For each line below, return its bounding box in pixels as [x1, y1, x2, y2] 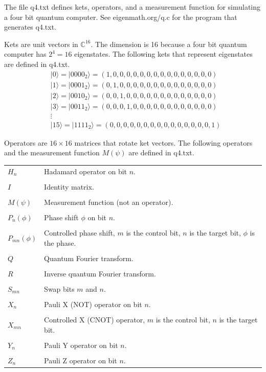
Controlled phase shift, [44, 227, 115, 238]
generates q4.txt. [4, 21, 57, 32]
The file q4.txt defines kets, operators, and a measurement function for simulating [4, 2, 261, 12]
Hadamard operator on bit [44, 166, 127, 176]
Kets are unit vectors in [4, 38, 78, 49]
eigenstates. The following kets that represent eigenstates [74, 49, 253, 59]
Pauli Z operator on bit [44, 355, 117, 365]
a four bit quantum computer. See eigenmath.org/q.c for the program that [4, 11, 237, 22]
